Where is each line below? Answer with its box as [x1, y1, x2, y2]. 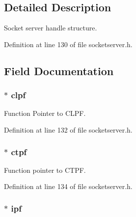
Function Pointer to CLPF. [4, 108, 86, 118]
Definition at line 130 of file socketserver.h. [4, 39, 133, 49]
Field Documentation [4, 63, 114, 78]
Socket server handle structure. [4, 23, 97, 33]
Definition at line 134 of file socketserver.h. [4, 181, 133, 191]
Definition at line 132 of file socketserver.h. [4, 124, 133, 135]
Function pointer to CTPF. [4, 164, 86, 175]
